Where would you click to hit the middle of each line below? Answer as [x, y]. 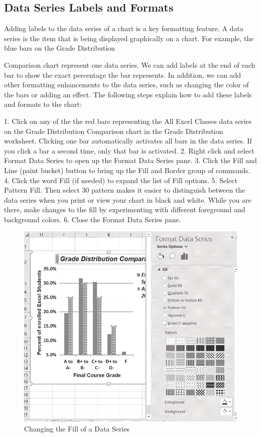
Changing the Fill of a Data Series [77, 428]
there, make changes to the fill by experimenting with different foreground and [125, 209]
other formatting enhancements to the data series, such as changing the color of [126, 85]
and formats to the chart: [43, 104]
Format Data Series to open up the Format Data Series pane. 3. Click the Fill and [130, 160]
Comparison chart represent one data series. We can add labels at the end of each [130, 64]
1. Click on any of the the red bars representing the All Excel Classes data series [128, 121]
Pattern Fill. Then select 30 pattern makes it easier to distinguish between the [125, 190]
